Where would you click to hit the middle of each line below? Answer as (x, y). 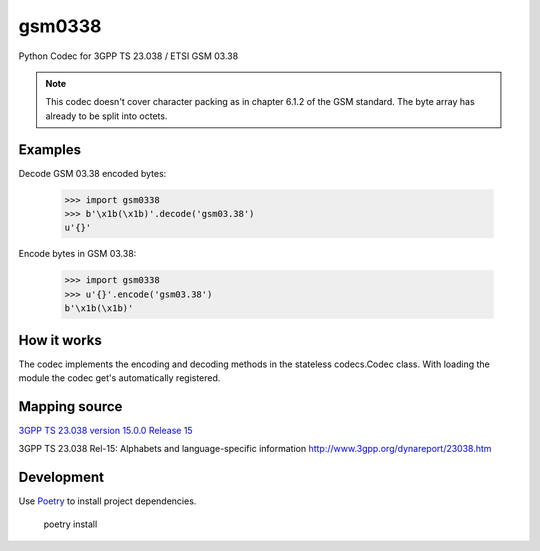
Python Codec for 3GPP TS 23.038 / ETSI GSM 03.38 (128, 56)
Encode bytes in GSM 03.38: (77, 254)
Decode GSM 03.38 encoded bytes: (92, 173)
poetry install (70, 524)
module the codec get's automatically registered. (119, 378)
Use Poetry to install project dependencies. (107, 501)
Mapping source (70, 406)
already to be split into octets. (106, 116)
